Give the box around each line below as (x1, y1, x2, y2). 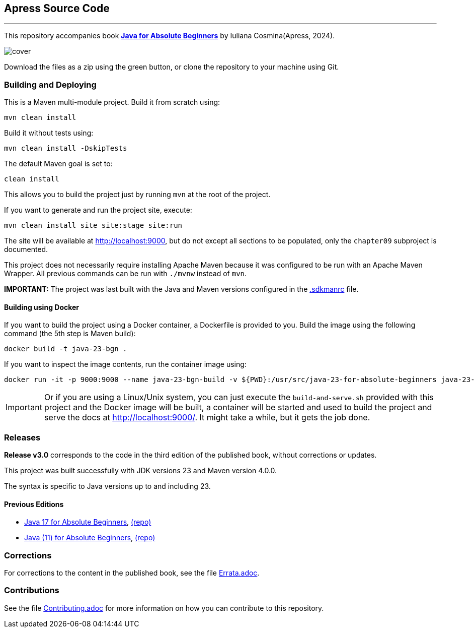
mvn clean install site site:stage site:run (4, 221, 183, 230)
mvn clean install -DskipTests (4, 144, 127, 153)
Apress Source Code (4, 2, 110, 15)
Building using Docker (4, 302, 80, 311)
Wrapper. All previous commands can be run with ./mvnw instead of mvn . (4, 269, 247, 278)
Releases (4, 432, 41, 443)
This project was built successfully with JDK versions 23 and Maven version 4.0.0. (4, 466, 277, 475)
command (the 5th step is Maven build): (4, 329, 136, 338)
